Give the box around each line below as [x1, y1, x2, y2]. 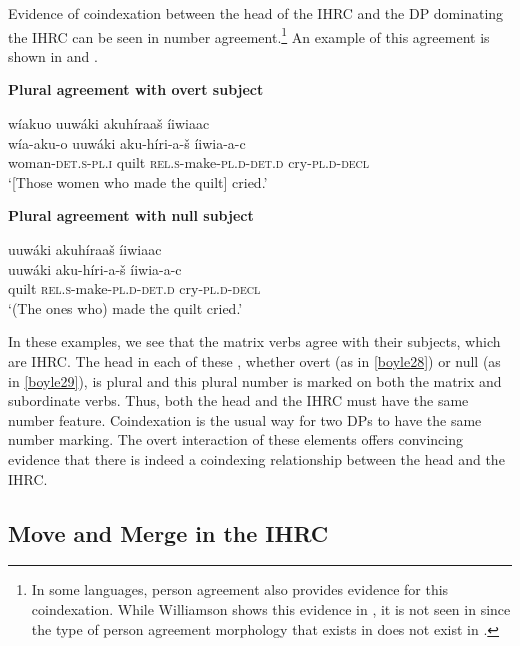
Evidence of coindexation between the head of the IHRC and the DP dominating [8, 3, 504, 23]
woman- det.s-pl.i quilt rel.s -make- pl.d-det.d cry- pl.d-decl [8, 152, 370, 173]
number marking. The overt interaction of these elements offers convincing [8, 429, 463, 450]
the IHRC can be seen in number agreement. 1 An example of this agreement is [8, 23, 490, 47]
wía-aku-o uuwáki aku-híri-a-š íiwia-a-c [8, 132, 246, 153]
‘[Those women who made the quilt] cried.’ [8, 171, 268, 192]
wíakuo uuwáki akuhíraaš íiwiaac [8, 113, 210, 134]
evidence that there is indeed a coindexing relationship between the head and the [8, 448, 505, 469]
